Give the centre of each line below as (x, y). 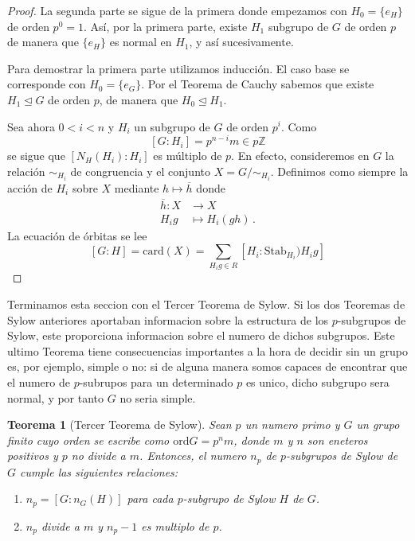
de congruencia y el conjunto (140, 171)
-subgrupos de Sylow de (342, 455)
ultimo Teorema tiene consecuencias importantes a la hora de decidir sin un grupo (207, 350)
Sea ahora (31, 126)
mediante (137, 187)
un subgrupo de (172, 126)
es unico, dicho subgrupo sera (317, 381)
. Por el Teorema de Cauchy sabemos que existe (258, 84)
